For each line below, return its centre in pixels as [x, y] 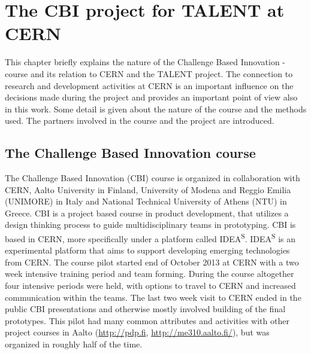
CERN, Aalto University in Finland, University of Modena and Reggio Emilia [148, 189]
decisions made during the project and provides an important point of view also [151, 97]
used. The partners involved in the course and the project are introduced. [140, 120]
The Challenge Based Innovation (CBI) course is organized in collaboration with [153, 178]
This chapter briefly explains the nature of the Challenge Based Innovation [142, 62]
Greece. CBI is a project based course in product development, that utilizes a [147, 213]
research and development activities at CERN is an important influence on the [149, 85]
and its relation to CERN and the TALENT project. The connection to [161, 73]
